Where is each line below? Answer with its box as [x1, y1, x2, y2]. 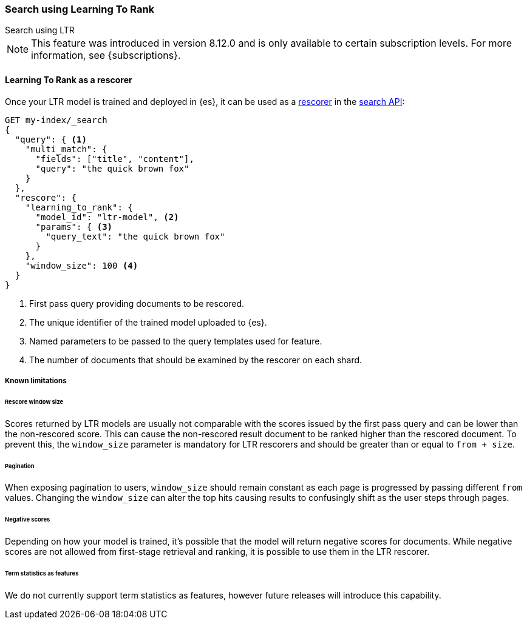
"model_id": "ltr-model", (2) [35, 212, 179, 222]
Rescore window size [5, 398, 64, 405]
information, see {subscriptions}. [31, 49, 181, 62]
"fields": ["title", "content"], [35, 153, 194, 164]
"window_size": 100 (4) [25, 260, 138, 270]
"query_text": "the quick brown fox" [46, 231, 225, 241]
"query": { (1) [15, 134, 87, 144]
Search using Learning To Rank [5, 3, 155, 15]
